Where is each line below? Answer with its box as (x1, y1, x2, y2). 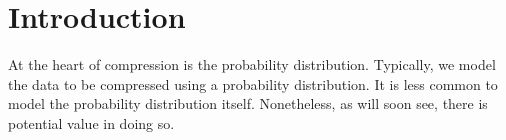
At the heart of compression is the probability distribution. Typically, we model (8, 54, 496, 75)
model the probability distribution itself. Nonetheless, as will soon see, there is (8, 93, 488, 114)
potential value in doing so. (8, 112, 175, 133)
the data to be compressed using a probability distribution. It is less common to (8, 73, 498, 94)
